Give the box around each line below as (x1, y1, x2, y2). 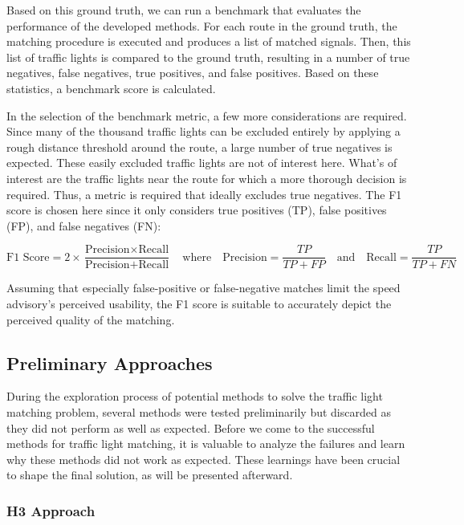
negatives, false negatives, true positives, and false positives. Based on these (6, 64, 379, 81)
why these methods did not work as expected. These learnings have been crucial (6, 450, 401, 467)
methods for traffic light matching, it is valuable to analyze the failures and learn (6, 435, 405, 452)
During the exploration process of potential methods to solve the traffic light (6, 388, 383, 405)
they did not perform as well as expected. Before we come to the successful (6, 419, 375, 436)
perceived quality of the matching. (6, 311, 175, 328)
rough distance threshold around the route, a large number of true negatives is (6, 138, 393, 155)
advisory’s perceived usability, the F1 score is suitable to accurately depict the (6, 295, 392, 311)
